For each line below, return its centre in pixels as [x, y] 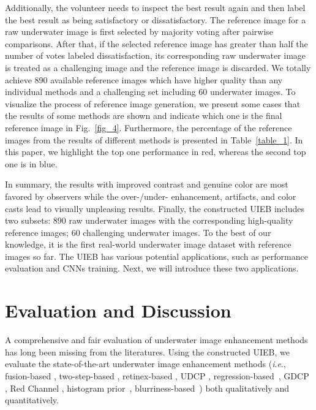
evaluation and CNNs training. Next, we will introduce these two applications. [152, 268]
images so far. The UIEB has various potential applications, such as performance [156, 256]
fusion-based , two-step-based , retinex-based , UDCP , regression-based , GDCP [157, 375]
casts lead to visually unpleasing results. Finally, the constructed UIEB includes [155, 208]
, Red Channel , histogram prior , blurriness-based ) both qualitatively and [147, 388]
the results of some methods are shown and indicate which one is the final [144, 116]
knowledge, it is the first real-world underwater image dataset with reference [148, 244]
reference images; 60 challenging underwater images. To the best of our [138, 232]
